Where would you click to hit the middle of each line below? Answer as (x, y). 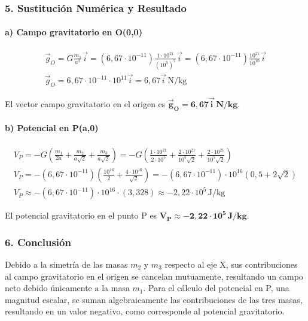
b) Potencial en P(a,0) (52, 128)
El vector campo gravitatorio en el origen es (85, 104)
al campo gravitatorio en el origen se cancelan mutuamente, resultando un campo (154, 276)
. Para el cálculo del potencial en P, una (216, 288)
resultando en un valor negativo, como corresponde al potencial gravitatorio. (145, 311)
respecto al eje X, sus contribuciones (231, 264)
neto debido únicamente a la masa (67, 288)
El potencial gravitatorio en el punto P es (81, 215)
